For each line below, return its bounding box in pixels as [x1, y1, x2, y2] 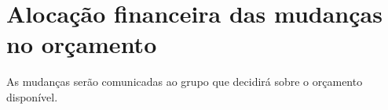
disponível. [6, 88, 58, 105]
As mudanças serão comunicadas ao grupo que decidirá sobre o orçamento [6, 73, 363, 90]
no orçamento [6, 28, 157, 60]
